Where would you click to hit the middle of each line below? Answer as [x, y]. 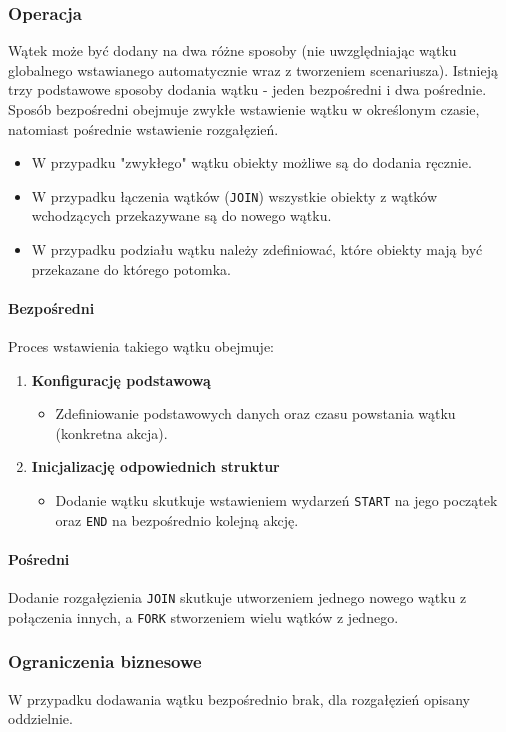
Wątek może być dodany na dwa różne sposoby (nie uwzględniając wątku [232, 50]
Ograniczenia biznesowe [105, 661]
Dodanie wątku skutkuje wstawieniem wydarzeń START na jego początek [276, 499]
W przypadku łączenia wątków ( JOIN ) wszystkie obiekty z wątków [234, 195]
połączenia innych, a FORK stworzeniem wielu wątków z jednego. [203, 616]
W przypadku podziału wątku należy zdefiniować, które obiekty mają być [257, 249]
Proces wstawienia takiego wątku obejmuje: [141, 346]
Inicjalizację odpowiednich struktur [155, 466]
